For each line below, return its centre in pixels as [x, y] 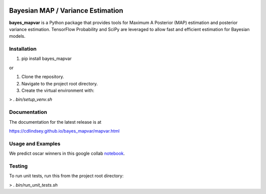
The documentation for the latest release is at [55, 122]
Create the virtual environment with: [58, 90]
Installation [23, 49]
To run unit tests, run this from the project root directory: [66, 176]
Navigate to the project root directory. [60, 83]
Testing [18, 166]
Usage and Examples [35, 143]
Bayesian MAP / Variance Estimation [66, 11]
